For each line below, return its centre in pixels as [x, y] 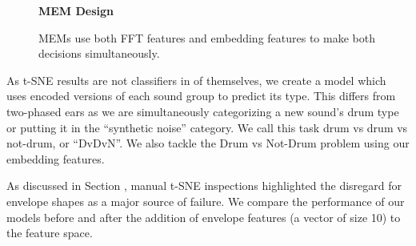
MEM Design [76, 10]
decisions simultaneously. [99, 53]
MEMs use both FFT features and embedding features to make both [207, 37]
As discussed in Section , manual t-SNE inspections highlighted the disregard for [204, 186]
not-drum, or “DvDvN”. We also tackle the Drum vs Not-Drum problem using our [208, 143]
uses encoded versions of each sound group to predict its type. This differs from [201, 96]
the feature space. [50, 233]
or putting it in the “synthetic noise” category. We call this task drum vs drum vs [207, 127]
